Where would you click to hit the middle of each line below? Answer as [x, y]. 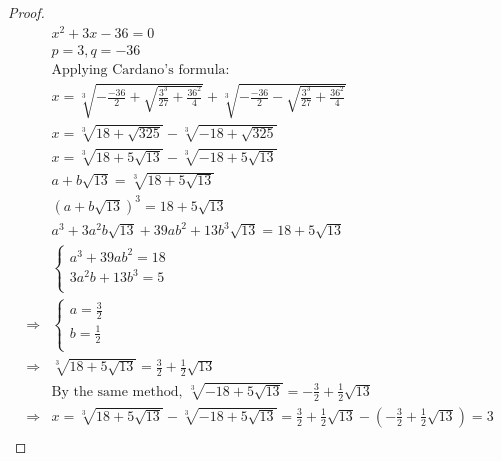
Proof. [26, 12]
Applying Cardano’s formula [138, 69]
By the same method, [117, 391]
